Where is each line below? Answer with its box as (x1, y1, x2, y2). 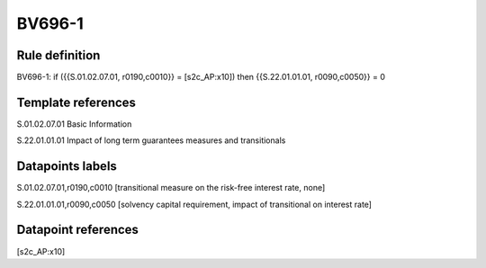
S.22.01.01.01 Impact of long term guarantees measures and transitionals (16, 135, 286, 146)
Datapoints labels (16, 158, 117, 174)
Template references (16, 94, 137, 110)
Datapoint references (16, 222, 139, 237)
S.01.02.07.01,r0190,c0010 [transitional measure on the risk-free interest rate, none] (16, 183, 326, 193)
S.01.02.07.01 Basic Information (16, 118, 132, 130)
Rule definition (16, 48, 101, 63)
